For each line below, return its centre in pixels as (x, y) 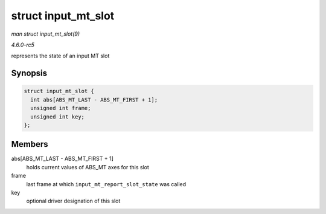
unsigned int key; (57, 117)
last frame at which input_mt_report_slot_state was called (106, 184)
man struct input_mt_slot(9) (46, 34)
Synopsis (29, 73)
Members (30, 144)
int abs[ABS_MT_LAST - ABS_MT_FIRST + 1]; (94, 99)
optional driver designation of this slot (73, 201)
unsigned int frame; (61, 108)
